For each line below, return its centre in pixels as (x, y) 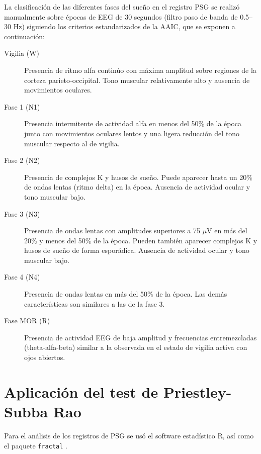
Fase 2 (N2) (22, 160)
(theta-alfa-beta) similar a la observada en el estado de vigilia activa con (136, 347)
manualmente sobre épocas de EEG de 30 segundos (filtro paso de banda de (121, 16)
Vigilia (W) (22, 53)
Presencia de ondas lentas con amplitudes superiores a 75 (112, 231)
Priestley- (197, 391)
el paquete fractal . (36, 445)
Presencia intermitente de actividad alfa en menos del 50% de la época (133, 123)
